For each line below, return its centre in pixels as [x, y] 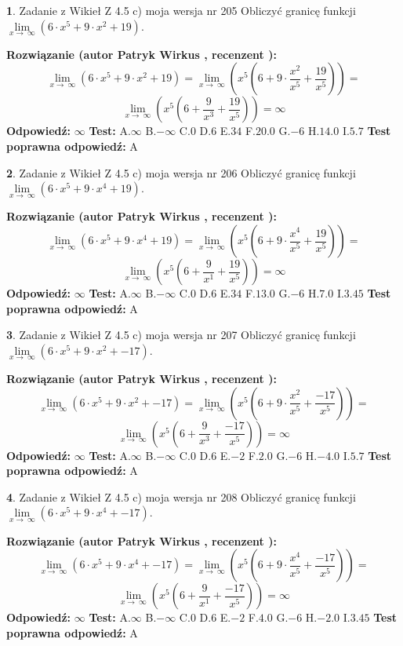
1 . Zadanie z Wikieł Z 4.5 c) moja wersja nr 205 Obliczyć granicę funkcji [181, 10]
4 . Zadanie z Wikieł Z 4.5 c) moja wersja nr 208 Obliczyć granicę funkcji [181, 496]
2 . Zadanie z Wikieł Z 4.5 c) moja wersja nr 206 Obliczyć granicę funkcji [181, 172]
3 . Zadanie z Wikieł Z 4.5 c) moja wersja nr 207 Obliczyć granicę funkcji [181, 335]
